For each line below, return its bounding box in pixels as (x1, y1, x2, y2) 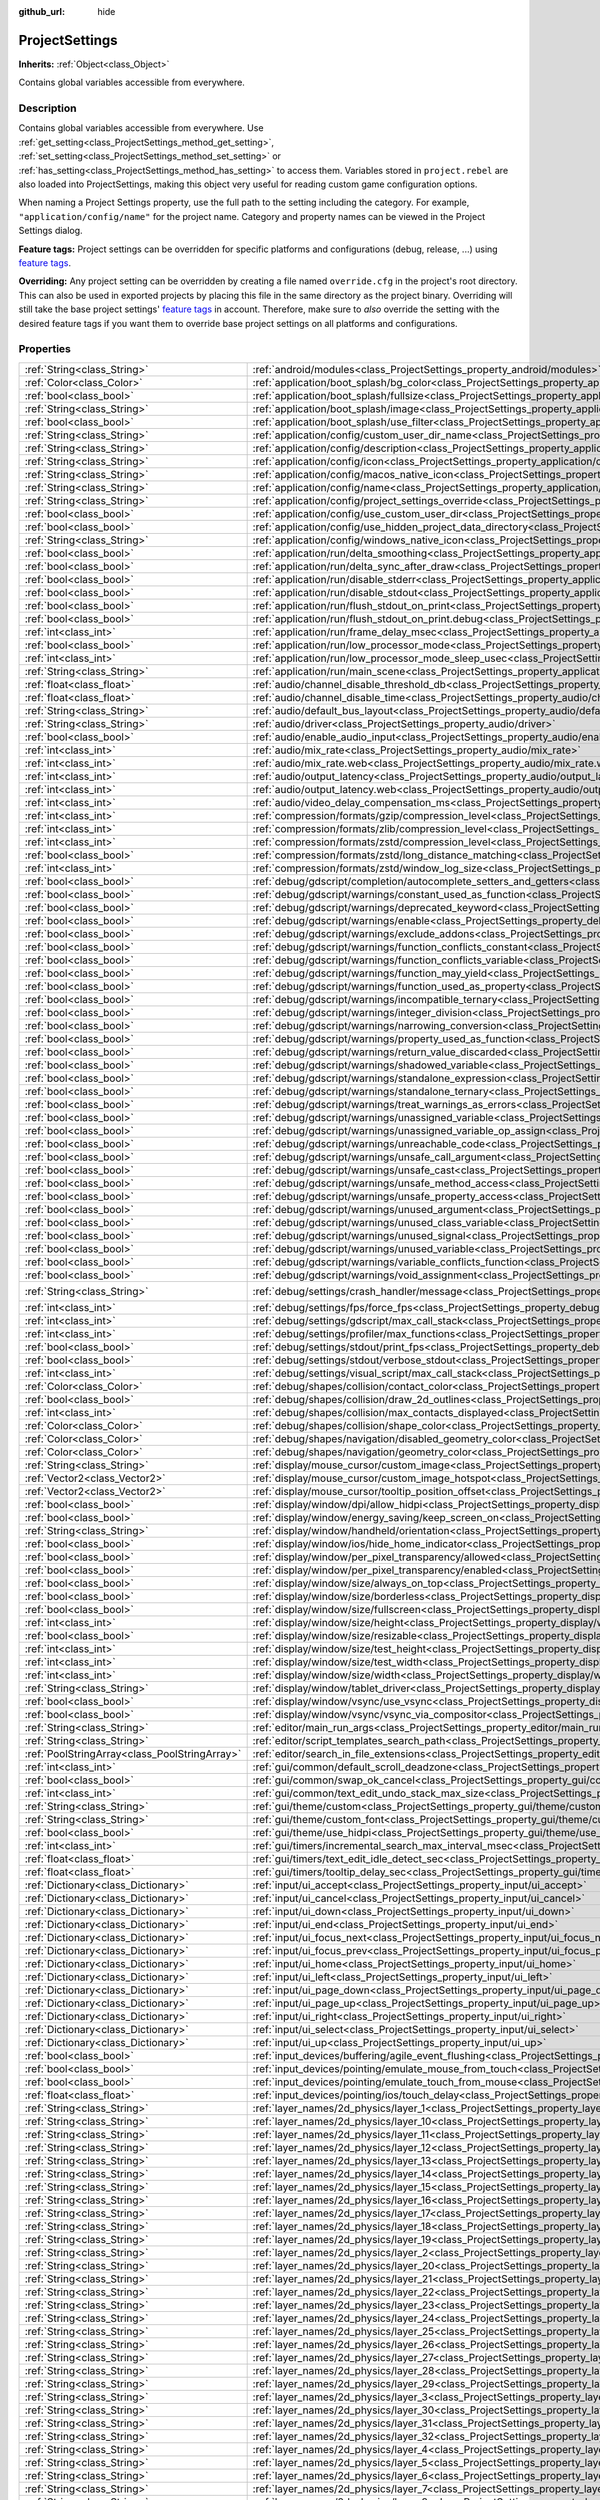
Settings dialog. (18, 225, 84, 237)
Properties (18, 342, 72, 356)
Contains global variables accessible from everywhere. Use (18, 122, 264, 134)
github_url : (18, 6, 65, 17)
